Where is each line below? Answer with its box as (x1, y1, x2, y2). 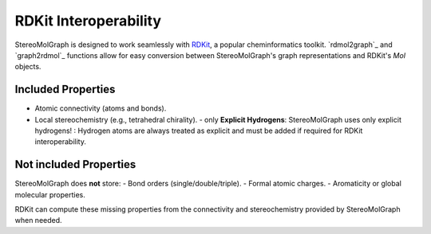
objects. (14, 62, 42, 72)
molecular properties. (14, 189, 85, 199)
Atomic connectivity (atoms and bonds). (34, 103, 167, 113)
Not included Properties (14, 158, 136, 171)
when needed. (14, 216, 63, 225)
